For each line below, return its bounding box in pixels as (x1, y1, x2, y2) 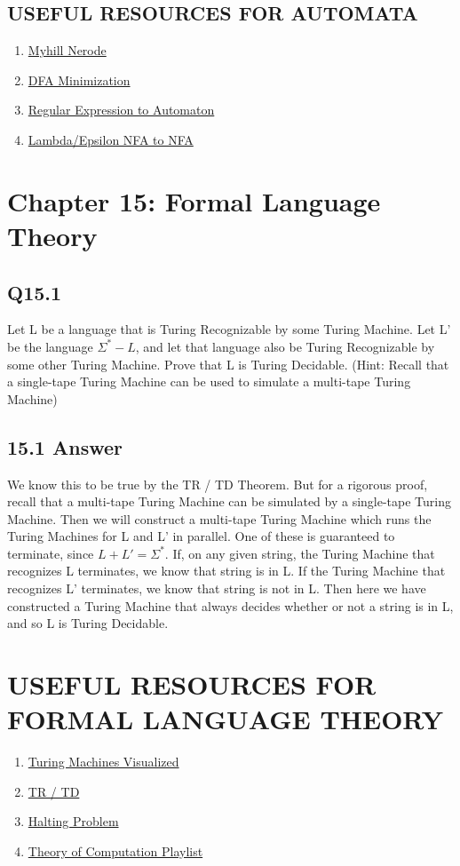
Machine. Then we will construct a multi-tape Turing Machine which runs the (7, 509, 432, 528)
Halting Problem (28, 812, 119, 830)
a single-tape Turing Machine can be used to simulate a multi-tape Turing (7, 372, 411, 391)
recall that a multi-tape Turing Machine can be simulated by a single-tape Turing (7, 492, 452, 511)
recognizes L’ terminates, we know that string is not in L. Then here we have (7, 579, 426, 598)
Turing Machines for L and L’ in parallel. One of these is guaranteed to (7, 527, 395, 545)
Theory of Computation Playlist (28, 841, 203, 860)
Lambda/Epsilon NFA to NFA (28, 130, 194, 148)
